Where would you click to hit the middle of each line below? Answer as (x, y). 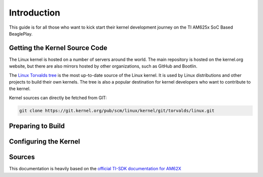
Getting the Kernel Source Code (58, 48)
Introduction (35, 13)
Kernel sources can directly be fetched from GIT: (58, 98)
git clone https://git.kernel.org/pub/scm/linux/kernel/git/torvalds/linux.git (117, 110)
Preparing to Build (37, 126)
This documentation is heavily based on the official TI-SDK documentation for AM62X (95, 169)
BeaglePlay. (21, 34)
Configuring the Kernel (45, 142)
